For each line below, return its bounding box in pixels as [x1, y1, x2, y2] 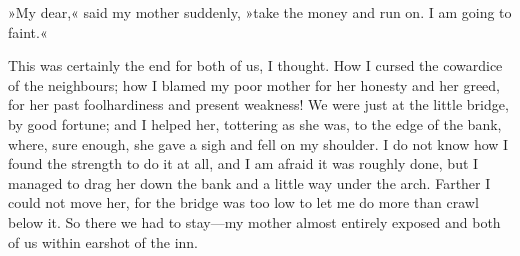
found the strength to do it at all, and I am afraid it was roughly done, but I [8, 153, 479, 174]
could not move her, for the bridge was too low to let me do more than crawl [8, 192, 479, 213]
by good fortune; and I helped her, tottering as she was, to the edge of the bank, [8, 113, 502, 134]
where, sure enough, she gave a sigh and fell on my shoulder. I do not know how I [8, 133, 509, 154]
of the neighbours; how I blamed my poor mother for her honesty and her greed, [8, 74, 500, 95]
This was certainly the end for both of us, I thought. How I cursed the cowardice [8, 55, 503, 76]
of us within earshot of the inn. [8, 231, 198, 252]
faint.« [8, 21, 48, 42]
